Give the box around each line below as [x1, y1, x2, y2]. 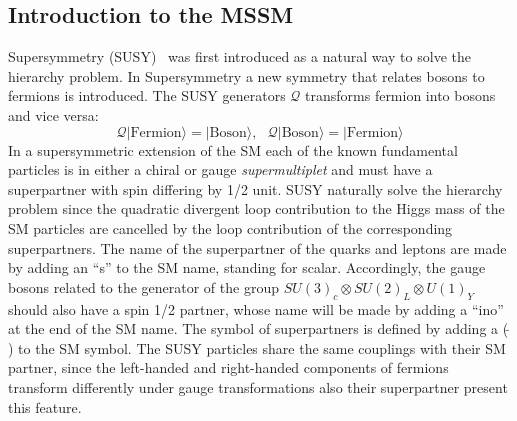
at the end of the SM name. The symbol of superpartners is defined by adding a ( [8, 318, 509, 339]
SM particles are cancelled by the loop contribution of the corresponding [8, 217, 453, 238]
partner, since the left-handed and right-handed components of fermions [8, 357, 449, 378]
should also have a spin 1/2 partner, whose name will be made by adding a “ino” [8, 298, 504, 319]
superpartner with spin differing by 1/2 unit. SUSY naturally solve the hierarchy [8, 178, 503, 199]
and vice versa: [8, 104, 99, 125]
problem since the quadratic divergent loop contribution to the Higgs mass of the [8, 198, 505, 219]
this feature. [8, 396, 82, 417]
